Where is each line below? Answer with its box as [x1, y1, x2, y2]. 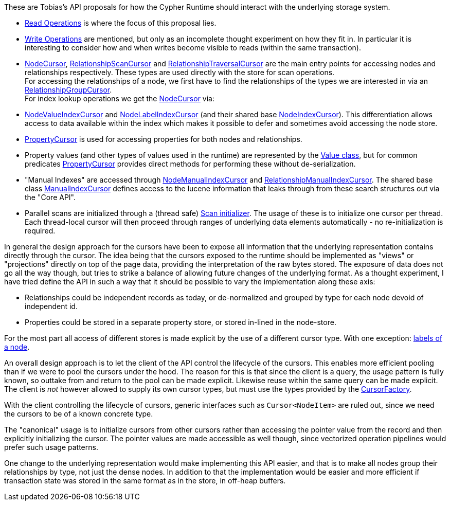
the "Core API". [25, 193, 76, 202]
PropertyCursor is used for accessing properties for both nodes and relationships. [25, 135, 302, 143]
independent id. [25, 302, 78, 311]
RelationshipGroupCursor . [25, 85, 112, 94]
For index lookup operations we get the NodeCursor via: [25, 94, 214, 103]
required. [25, 226, 56, 235]
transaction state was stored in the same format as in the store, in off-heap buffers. [4, 476, 286, 485]
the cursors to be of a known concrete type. [4, 409, 153, 418]
